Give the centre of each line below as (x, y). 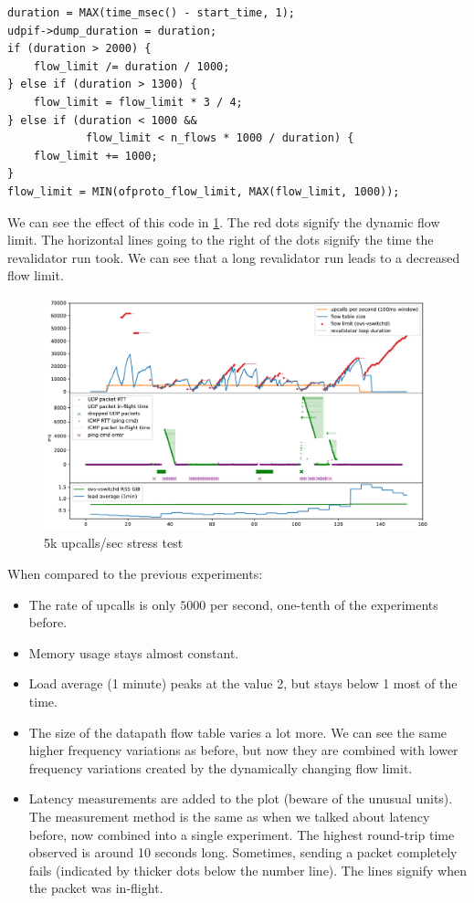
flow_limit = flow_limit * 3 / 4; (138, 102)
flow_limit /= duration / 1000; (132, 66)
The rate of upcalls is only (102, 604)
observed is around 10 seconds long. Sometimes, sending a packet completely (243, 852)
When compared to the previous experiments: (135, 573)
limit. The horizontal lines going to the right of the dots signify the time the (221, 240)
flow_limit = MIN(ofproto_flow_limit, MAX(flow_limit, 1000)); (204, 191)
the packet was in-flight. (96, 888)
